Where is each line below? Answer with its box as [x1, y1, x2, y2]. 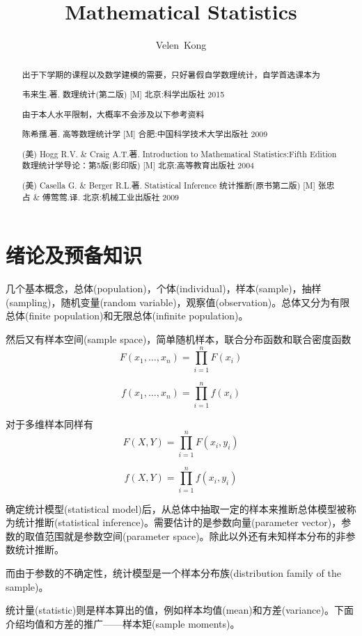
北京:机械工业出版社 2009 [82, 191, 180, 202]
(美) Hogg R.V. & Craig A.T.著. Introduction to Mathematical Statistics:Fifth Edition [22, 148, 337, 159]
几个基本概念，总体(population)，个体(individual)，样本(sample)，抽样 [6, 281, 322, 296]
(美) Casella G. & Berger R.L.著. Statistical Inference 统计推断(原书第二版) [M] [22, 179, 315, 191]
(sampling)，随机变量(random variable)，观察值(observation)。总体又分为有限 [6, 294, 350, 309]
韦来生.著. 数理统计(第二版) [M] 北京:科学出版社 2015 [22, 88, 225, 100]
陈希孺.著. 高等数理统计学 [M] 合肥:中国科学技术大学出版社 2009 [22, 128, 268, 140]
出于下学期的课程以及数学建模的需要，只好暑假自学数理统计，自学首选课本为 [22, 68, 320, 80]
